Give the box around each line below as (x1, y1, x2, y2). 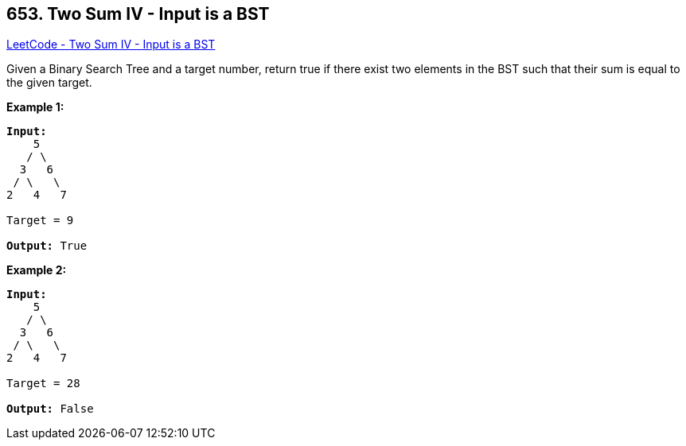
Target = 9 (6, 214, 74, 227)
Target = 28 (6, 377, 80, 390)
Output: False (6, 402, 94, 416)
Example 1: (6, 100, 64, 114)
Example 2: (6, 263, 67, 277)
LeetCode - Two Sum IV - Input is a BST (6, 37, 216, 52)
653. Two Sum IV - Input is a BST (6, 4, 270, 24)
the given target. (6, 76, 92, 90)
